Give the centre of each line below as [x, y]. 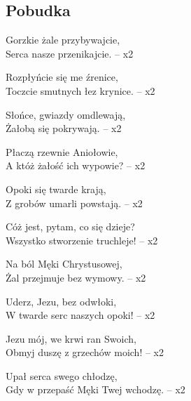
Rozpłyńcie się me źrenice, [62, 77]
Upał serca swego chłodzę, [62, 375]
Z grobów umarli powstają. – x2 [74, 203]
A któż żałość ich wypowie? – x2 [76, 165]
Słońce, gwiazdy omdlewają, [66, 114]
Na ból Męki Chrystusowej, [64, 264]
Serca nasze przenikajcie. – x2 [70, 53]
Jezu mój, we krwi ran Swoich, [71, 338]
